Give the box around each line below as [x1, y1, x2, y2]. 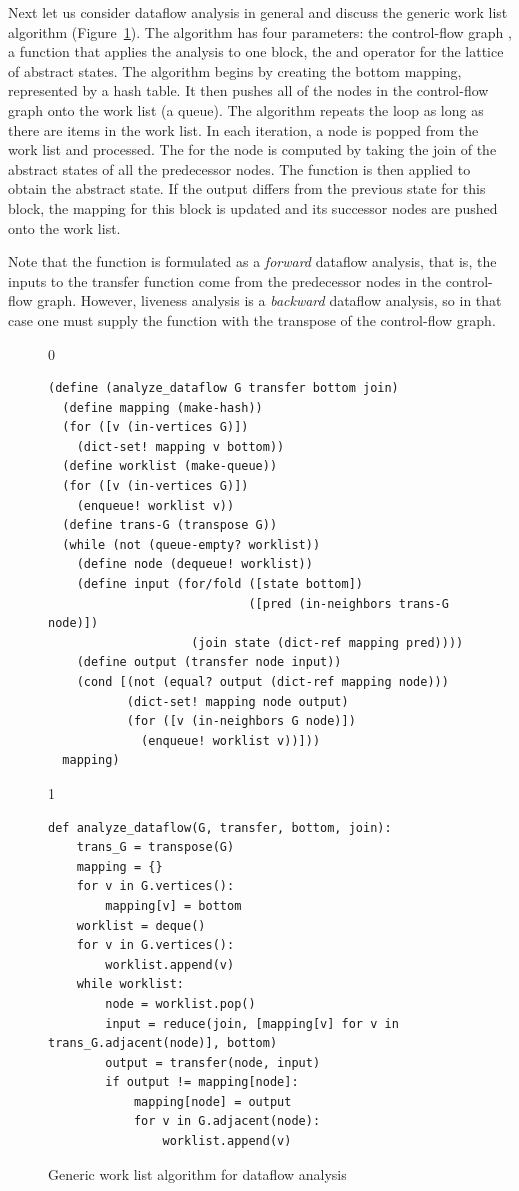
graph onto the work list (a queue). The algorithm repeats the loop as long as [8, 99, 484, 120]
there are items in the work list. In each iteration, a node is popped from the [8, 119, 479, 140]
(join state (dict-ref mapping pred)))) [191, 635, 464, 650]
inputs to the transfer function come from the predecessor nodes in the [8, 270, 442, 291]
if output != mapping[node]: [105, 1075, 299, 1090]
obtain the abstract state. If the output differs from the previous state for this [8, 178, 486, 199]
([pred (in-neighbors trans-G [248, 596, 449, 611]
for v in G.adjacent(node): [133, 1114, 321, 1129]
